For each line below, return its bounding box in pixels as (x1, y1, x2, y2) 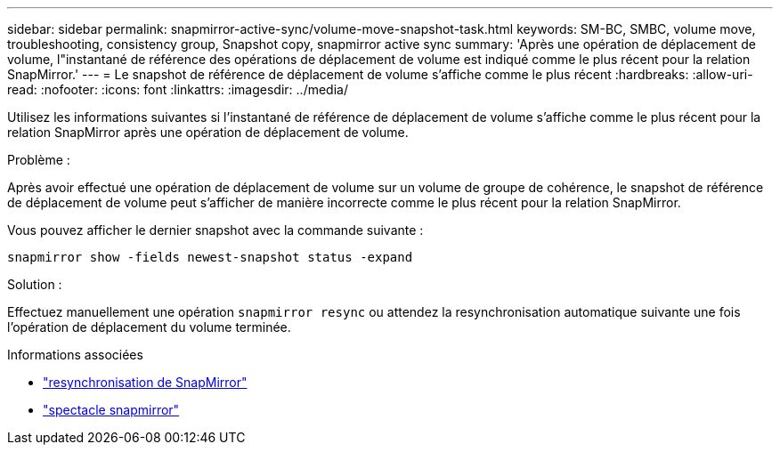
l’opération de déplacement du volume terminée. (7, 319, 291, 335)
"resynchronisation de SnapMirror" (43, 375, 248, 390)
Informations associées (7, 347, 143, 362)
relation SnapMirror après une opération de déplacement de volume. (7, 125, 409, 140)
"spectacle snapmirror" (43, 402, 180, 417)
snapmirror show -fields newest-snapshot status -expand (7, 250, 413, 264)
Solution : (7, 277, 62, 292)
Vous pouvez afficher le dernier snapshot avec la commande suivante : (7, 222, 424, 238)
